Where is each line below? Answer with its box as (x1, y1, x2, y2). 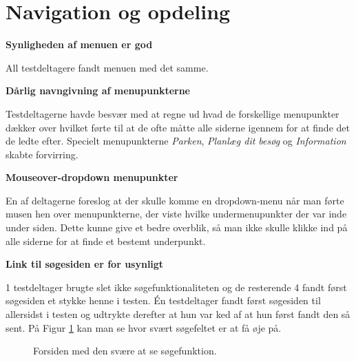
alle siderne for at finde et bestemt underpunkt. (6, 233, 206, 248)
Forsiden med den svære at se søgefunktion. (33, 343, 217, 358)
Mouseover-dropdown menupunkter (6, 170, 178, 184)
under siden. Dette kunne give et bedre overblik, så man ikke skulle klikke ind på (6, 220, 348, 235)
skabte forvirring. (6, 147, 78, 161)
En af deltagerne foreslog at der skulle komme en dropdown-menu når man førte (6, 193, 344, 207)
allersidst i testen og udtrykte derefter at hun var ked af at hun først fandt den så (6, 307, 350, 321)
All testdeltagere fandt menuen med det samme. (6, 60, 209, 74)
